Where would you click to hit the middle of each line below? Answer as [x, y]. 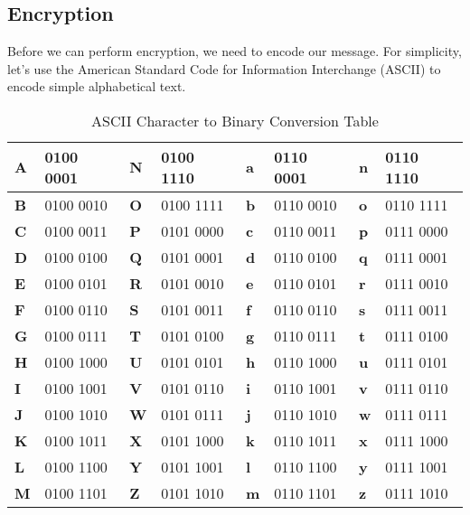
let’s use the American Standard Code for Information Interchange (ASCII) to [224, 68]
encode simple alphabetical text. [97, 86]
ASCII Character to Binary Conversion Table [235, 120]
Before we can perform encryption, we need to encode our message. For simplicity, [235, 51]
